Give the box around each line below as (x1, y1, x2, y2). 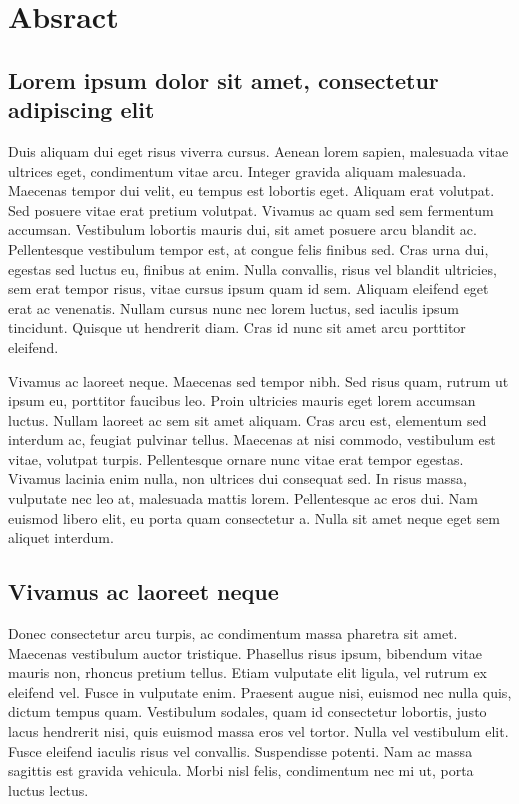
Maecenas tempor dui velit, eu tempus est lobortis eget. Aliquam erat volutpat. (8, 180, 495, 201)
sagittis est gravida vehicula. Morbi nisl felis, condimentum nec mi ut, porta (8, 760, 474, 781)
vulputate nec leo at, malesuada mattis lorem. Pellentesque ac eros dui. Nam (8, 488, 478, 509)
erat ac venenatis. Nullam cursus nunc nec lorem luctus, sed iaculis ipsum (8, 297, 459, 318)
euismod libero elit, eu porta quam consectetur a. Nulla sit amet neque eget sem (8, 507, 500, 528)
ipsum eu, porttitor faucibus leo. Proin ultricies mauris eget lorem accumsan (8, 390, 476, 411)
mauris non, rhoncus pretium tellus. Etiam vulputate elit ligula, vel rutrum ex (8, 662, 488, 683)
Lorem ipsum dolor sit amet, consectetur (8, 64, 439, 95)
